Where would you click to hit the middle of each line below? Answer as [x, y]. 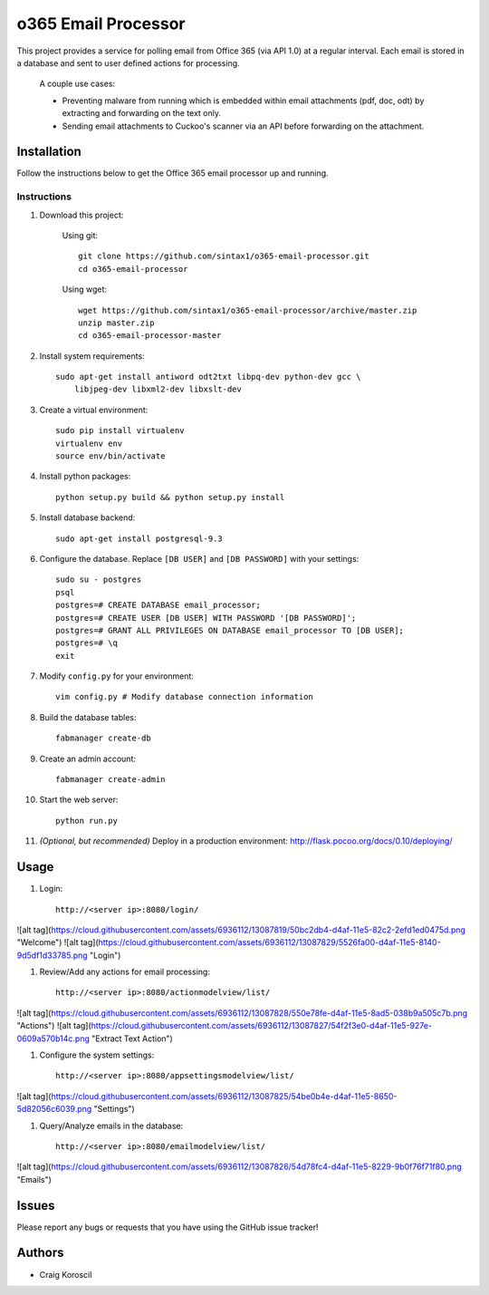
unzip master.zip [116, 323]
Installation [49, 152]
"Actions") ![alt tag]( [54, 1026]
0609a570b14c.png [53, 1039]
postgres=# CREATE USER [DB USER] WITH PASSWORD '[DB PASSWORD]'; [206, 618]
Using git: [80, 235]
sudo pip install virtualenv [120, 431]
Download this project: [81, 215]
